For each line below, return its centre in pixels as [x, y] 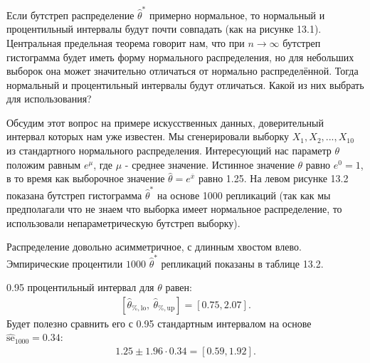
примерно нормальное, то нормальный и [237, 15]
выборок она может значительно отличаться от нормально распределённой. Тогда [183, 71]
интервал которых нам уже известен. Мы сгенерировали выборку [148, 136]
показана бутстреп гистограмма [74, 195]
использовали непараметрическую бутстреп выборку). [123, 222]
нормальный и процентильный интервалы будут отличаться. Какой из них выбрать [185, 84]
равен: [179, 287]
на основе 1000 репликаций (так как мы [244, 195]
